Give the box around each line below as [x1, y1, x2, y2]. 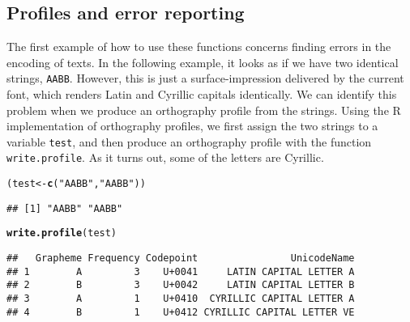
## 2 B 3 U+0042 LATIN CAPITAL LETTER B [6, 279, 355, 291]
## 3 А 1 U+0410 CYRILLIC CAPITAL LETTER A [6, 293, 355, 305]
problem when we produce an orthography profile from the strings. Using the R [6, 101, 401, 118]
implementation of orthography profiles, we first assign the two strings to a [6, 117, 378, 134]
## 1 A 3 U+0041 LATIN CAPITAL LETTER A [6, 265, 355, 278]
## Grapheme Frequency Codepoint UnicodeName [6, 252, 355, 265]
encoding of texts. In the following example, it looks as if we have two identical [6, 53, 399, 70]
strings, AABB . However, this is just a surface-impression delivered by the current [6, 70, 404, 87]
